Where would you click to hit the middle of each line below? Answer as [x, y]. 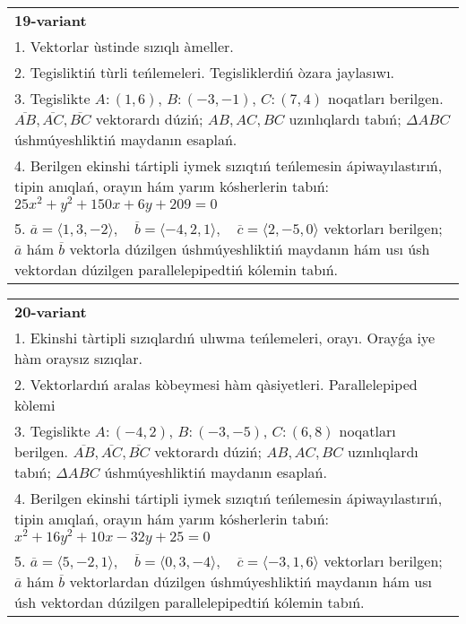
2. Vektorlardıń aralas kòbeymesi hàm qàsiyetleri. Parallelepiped [216, 384]
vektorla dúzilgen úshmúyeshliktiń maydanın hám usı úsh [250, 248]
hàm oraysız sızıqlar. [78, 358]
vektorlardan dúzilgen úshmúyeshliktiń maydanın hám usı [250, 581]
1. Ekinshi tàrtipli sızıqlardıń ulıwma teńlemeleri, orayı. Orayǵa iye [225, 337]
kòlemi [35, 404]
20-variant [51, 311]
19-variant [51, 20]
